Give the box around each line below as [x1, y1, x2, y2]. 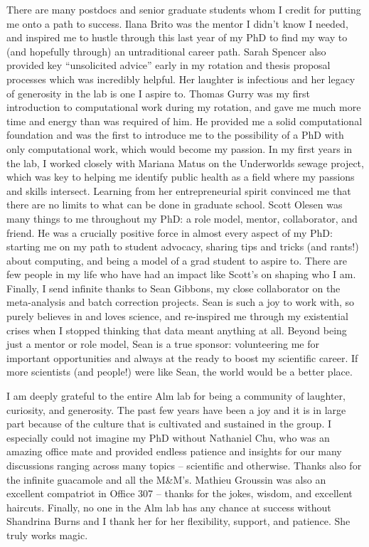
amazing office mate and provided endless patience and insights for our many [6, 444, 342, 459]
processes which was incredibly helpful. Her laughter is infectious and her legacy [6, 71, 355, 86]
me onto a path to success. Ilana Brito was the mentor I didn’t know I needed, [6, 16, 348, 31]
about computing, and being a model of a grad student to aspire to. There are [6, 253, 348, 267]
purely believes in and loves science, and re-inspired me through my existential [6, 309, 348, 324]
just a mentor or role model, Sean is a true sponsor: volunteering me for [6, 336, 320, 351]
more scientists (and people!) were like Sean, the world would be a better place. [6, 364, 353, 379]
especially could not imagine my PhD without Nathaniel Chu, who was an [6, 430, 330, 445]
